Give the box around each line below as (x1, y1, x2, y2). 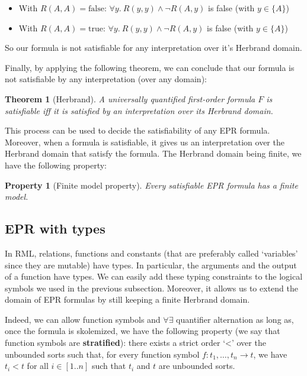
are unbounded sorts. (158, 359, 235, 372)
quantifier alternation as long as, (176, 313, 294, 325)
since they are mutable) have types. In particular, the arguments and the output (5, 258, 297, 271)
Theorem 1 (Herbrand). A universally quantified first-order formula (5, 92, 255, 105)
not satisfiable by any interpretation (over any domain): (5, 73, 207, 85)
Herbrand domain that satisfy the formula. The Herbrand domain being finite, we (5, 147, 302, 160)
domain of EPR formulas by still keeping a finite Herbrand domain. (5, 293, 250, 306)
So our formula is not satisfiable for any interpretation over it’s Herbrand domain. (5, 41, 302, 54)
